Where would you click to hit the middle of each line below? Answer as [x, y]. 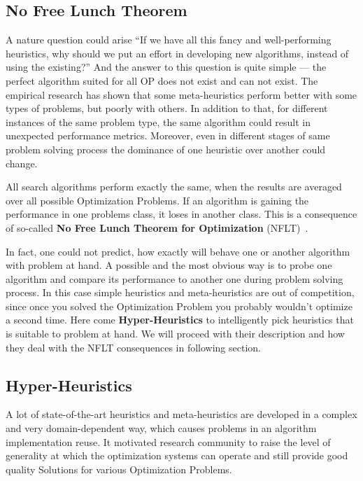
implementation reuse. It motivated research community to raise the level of [168, 441]
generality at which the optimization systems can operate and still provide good [177, 455]
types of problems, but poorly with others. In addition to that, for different [167, 108]
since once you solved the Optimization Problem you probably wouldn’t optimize [179, 306]
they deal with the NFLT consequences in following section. [133, 347]
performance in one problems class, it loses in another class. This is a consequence [181, 214]
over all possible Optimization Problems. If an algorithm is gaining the [157, 200]
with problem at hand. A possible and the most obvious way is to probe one [169, 265]
